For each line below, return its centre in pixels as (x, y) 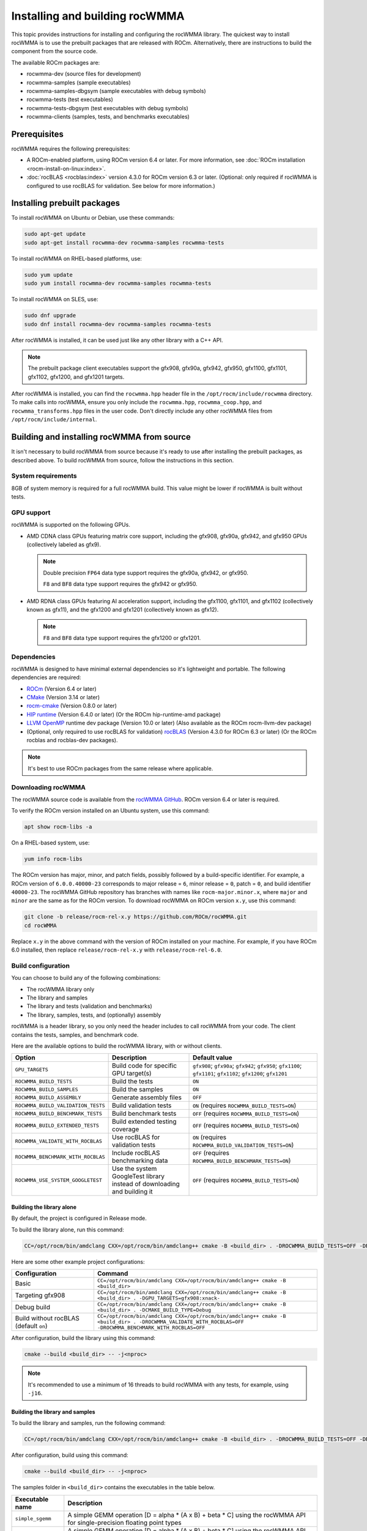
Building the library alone (44, 1207)
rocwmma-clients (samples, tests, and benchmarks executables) (108, 117)
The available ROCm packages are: (56, 62)
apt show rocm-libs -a (58, 827)
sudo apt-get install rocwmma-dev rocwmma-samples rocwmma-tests (124, 243)
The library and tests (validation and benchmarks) (89, 1006)
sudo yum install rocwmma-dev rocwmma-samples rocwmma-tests (118, 284)
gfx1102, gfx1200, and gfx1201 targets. (76, 377)
